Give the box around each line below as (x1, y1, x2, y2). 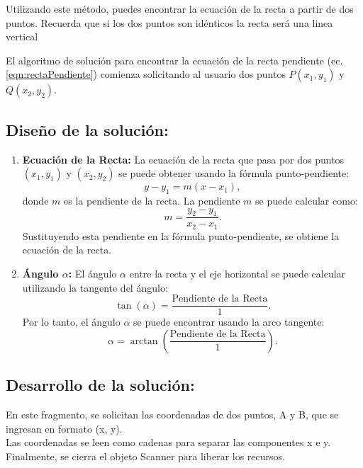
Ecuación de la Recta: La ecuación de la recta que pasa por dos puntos (22, 152, 345, 166)
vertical (6, 29, 38, 44)
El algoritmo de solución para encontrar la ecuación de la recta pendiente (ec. (6, 52, 343, 67)
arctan (130, 336, 158, 346)
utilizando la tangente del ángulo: (22, 280, 168, 295)
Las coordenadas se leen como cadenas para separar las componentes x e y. (6, 435, 331, 450)
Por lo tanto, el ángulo (22, 314, 121, 329)
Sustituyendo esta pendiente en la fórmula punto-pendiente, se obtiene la (22, 228, 340, 243)
